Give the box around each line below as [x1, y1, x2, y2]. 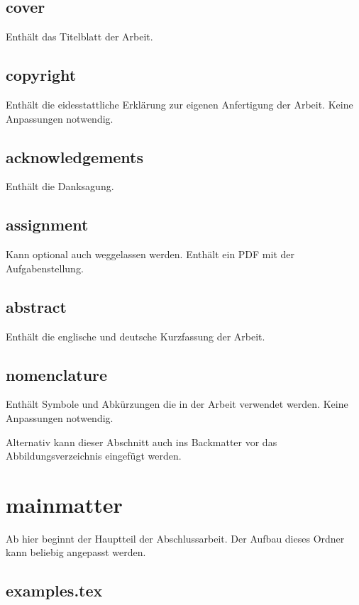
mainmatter [6, 489, 123, 518]
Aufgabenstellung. [6, 260, 84, 275]
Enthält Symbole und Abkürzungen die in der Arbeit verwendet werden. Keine [6, 396, 348, 411]
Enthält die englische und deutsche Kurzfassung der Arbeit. [6, 328, 265, 343]
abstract [6, 295, 67, 317]
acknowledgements [6, 145, 143, 167]
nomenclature [6, 363, 108, 385]
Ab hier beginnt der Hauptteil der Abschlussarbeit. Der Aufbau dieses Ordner [6, 531, 345, 545]
